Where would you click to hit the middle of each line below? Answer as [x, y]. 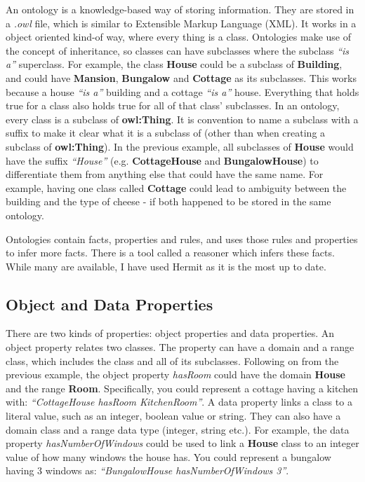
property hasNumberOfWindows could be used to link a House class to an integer [182, 443]
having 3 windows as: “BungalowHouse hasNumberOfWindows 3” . [147, 470]
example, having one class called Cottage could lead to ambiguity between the [176, 187]
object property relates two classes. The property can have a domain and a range [180, 347]
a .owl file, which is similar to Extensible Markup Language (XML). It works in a [181, 23]
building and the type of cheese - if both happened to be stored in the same [168, 201]
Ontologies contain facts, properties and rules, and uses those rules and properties [182, 239]
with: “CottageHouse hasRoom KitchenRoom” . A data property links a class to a [179, 402]
